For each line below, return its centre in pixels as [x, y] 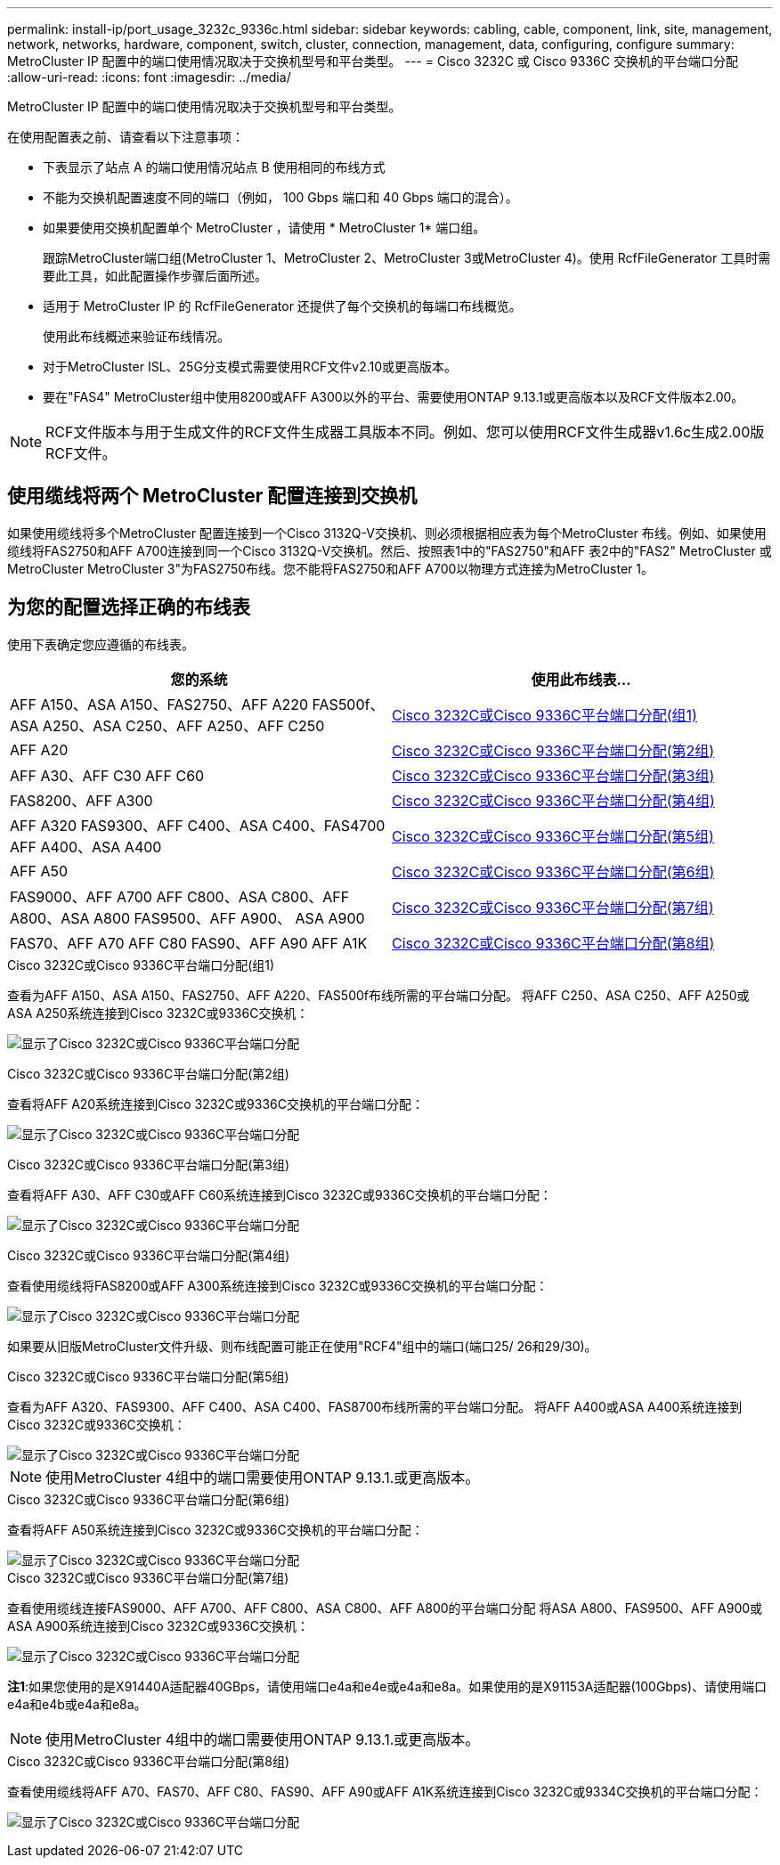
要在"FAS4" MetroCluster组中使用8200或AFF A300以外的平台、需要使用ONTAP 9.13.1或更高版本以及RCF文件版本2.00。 [394, 397]
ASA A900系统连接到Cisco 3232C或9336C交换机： [158, 1625]
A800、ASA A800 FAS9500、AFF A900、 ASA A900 [187, 918]
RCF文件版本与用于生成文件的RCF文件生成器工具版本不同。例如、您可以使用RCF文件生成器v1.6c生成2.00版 [405, 432]
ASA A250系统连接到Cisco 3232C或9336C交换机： [158, 1013]
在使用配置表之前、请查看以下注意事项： [126, 137]
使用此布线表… [581, 679]
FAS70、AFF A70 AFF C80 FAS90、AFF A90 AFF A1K [189, 943]
